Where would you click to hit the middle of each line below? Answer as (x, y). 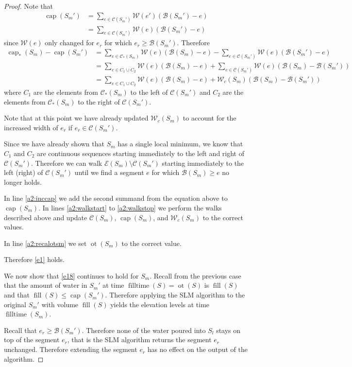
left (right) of (24, 172)
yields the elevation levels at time (160, 304)
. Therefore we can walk (67, 163)
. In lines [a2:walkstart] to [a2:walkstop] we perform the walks (130, 207)
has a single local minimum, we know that (180, 144)
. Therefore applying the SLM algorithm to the (175, 295)
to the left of (149, 92)
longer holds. (23, 182)
